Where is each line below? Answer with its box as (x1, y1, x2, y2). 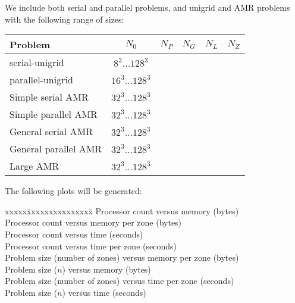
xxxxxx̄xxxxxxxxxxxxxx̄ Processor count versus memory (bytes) (5, 204, 239, 217)
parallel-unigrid (10, 73, 73, 87)
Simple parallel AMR (10, 107, 98, 121)
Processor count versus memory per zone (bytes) (5, 216, 182, 229)
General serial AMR (10, 124, 93, 139)
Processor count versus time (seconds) (5, 227, 143, 240)
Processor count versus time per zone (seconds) (5, 239, 177, 252)
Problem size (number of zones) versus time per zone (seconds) (5, 274, 234, 287)
